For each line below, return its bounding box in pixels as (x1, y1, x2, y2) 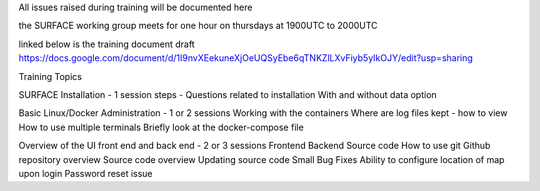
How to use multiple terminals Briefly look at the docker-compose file (18, 121, 304, 133)
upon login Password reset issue (18, 167, 154, 179)
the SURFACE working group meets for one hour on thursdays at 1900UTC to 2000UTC (18, 20, 379, 32)
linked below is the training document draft (18, 38, 195, 50)
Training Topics (18, 70, 82, 82)
